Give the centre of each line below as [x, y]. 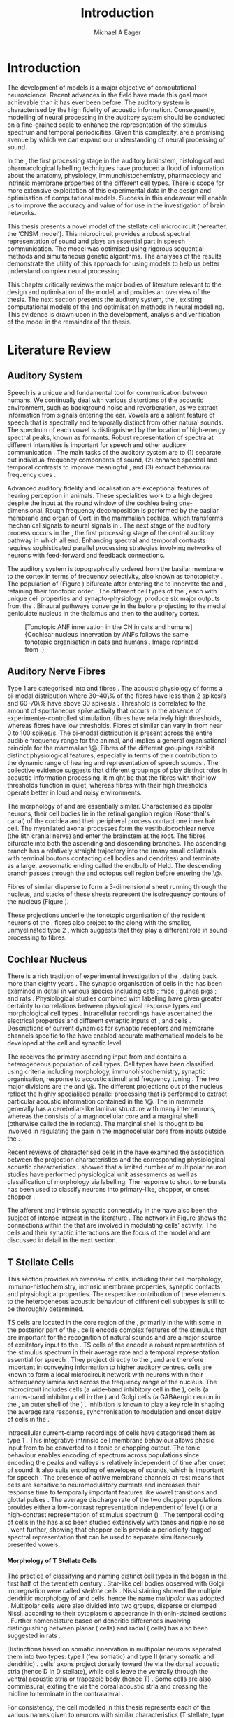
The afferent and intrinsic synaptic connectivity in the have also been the [112, 1211]
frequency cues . [32, 474]
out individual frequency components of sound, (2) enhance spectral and [112, 460]
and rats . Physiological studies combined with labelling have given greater [115, 998]
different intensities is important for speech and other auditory [97, 445]
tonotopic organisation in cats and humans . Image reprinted [111, 642]
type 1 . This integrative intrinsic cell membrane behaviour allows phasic [111, 1441]
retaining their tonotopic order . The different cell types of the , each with [112, 591]
